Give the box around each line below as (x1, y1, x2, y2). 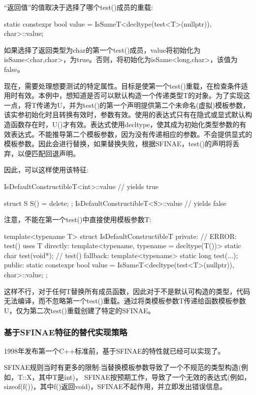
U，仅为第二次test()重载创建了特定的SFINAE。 (4, 305, 155, 315)
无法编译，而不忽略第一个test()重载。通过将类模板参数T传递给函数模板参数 (4, 296, 246, 306)
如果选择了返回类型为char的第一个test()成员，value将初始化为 (4, 44, 201, 55)
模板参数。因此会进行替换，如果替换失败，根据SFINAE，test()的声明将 (4, 138, 233, 149)
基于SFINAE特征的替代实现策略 (4, 326, 128, 338)
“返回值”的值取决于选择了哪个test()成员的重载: (4, 2, 153, 12)
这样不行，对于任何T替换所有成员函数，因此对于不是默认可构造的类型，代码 (4, 286, 251, 296)
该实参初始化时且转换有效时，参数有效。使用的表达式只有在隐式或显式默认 (4, 109, 245, 120)
